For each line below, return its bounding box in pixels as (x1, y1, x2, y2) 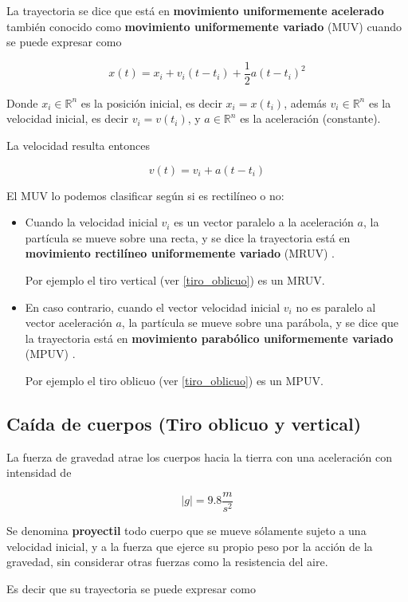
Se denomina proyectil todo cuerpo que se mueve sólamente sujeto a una (6, 522, 367, 539)
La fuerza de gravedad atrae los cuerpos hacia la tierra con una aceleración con (6, 448, 392, 465)
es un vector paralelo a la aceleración (174, 214, 354, 230)
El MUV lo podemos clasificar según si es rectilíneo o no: (6, 187, 284, 203)
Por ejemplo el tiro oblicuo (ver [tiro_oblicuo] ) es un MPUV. (25, 372, 324, 388)
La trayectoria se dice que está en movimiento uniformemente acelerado (6, 2, 384, 18)
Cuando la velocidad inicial (25, 214, 158, 230)
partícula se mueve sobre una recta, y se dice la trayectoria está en (25, 229, 351, 246)
